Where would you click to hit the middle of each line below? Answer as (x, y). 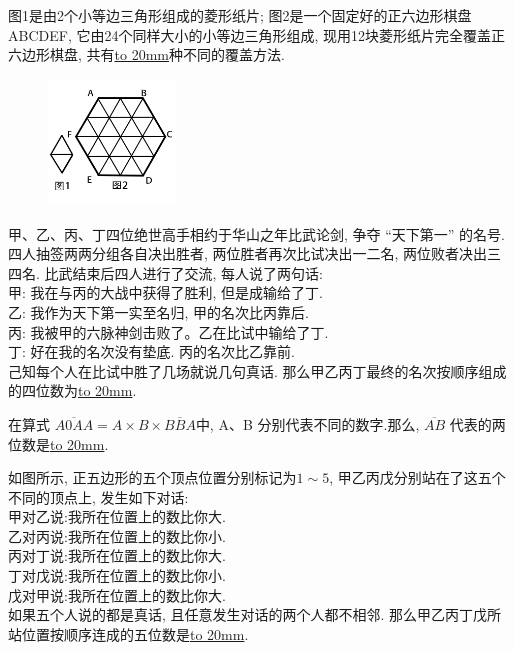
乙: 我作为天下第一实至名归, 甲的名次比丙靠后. (158, 311)
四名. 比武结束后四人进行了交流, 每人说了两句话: (165, 272)
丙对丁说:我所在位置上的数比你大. (117, 555)
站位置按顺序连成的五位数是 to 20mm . (128, 633)
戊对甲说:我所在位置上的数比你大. (117, 594)
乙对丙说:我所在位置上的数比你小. (117, 535)
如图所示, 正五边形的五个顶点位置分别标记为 (152, 477)
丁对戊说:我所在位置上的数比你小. (117, 575)
